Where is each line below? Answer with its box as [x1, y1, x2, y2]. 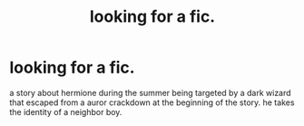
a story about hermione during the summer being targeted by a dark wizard [9, 87, 292, 98]
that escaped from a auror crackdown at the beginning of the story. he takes [9, 97, 295, 108]
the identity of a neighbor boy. [9, 106, 123, 117]
